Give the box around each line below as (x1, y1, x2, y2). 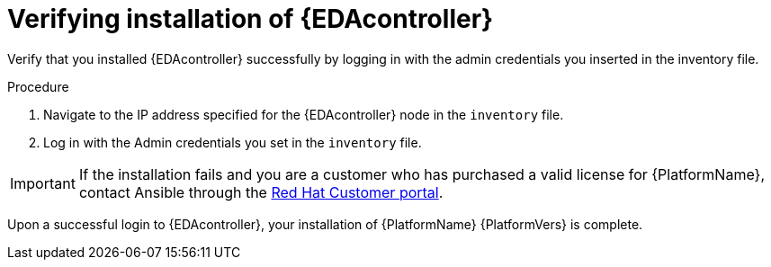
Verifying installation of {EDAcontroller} (7, 4, 494, 34)
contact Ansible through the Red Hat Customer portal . (78, 182, 444, 201)
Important (10, 174, 76, 192)
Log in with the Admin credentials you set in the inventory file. (43, 134, 422, 150)
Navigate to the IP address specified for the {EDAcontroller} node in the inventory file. (43, 106, 564, 122)
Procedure (7, 78, 69, 94)
